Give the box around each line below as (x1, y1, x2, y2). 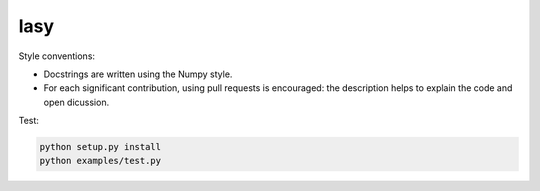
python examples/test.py (39, 155, 162, 167)
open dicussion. (43, 96, 110, 108)
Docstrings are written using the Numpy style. (43, 68, 233, 80)
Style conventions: (18, 50, 95, 62)
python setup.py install (39, 141, 162, 153)
